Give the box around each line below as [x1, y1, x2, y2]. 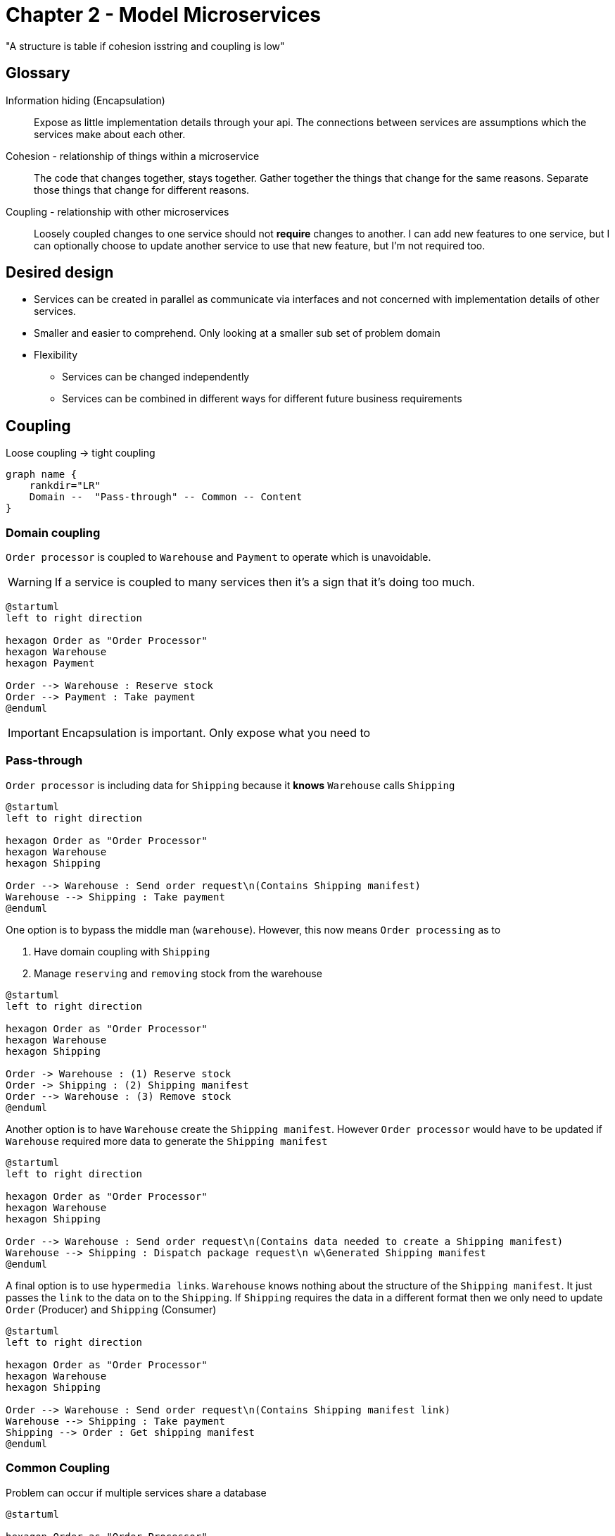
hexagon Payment [6, 657, 95, 669]
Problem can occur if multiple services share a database [6, 1486, 267, 1499]
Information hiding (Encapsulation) [6, 94, 165, 106]
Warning [8, 575, 52, 590]
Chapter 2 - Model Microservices [6, 3, 321, 27]
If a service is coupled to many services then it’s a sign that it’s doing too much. [54, 575, 475, 590]
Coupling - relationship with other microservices [6, 205, 229, 218]
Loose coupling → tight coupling [6, 447, 156, 459]
